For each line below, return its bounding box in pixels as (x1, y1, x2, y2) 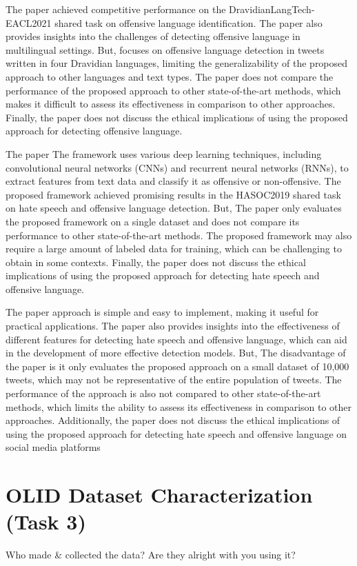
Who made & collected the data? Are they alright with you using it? (6, 547, 296, 562)
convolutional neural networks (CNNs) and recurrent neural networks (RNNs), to (6, 160, 349, 174)
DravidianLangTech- (229, 2, 315, 16)
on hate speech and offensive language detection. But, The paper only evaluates (6, 201, 342, 215)
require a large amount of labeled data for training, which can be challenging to (6, 241, 342, 256)
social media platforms (6, 440, 101, 454)
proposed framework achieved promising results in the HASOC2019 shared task (6, 187, 341, 201)
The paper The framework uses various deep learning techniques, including (6, 146, 322, 161)
